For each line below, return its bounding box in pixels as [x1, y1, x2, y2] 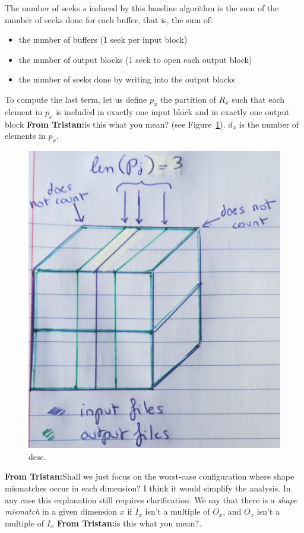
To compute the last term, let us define [5, 93, 147, 105]
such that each [232, 93, 284, 105]
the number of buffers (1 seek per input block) [18, 33, 188, 46]
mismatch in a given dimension [5, 505, 118, 518]
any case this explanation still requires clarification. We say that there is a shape [5, 493, 297, 506]
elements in [5, 129, 46, 142]
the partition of [160, 93, 216, 105]
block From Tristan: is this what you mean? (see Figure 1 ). [5, 118, 226, 130]
